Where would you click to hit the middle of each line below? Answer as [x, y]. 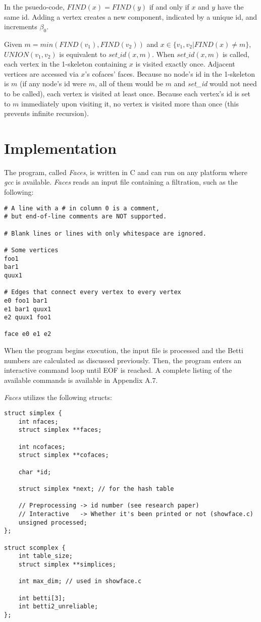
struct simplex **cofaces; [64, 455]
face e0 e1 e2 [28, 334]
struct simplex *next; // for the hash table [96, 489]
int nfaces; [38, 421]
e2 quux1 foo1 [28, 318]
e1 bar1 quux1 [28, 309]
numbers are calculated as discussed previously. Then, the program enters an [123, 360]
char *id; [35, 472]
